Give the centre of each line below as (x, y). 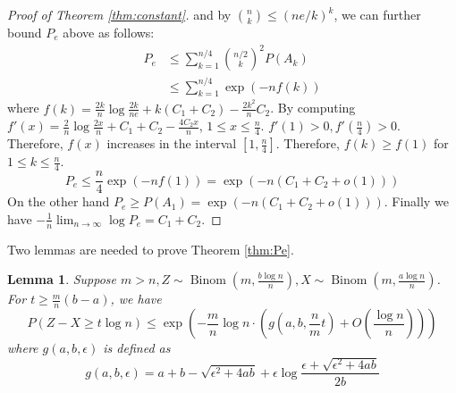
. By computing (313, 108)
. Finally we (416, 201)
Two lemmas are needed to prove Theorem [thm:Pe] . (151, 249)
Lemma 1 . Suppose (62, 279)
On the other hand (59, 201)
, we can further (377, 14)
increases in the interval (172, 143)
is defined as (137, 348)
